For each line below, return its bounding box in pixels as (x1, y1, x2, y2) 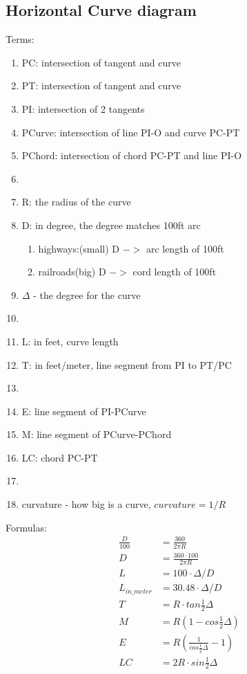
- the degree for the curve (33, 287, 141, 302)
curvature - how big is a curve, (21, 497, 151, 511)
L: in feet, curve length (21, 334, 119, 348)
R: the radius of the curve (21, 194, 131, 209)
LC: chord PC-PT (21, 450, 98, 464)
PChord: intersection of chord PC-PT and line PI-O (21, 148, 242, 163)
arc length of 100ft (146, 241, 224, 255)
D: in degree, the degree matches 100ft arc (21, 217, 201, 232)
